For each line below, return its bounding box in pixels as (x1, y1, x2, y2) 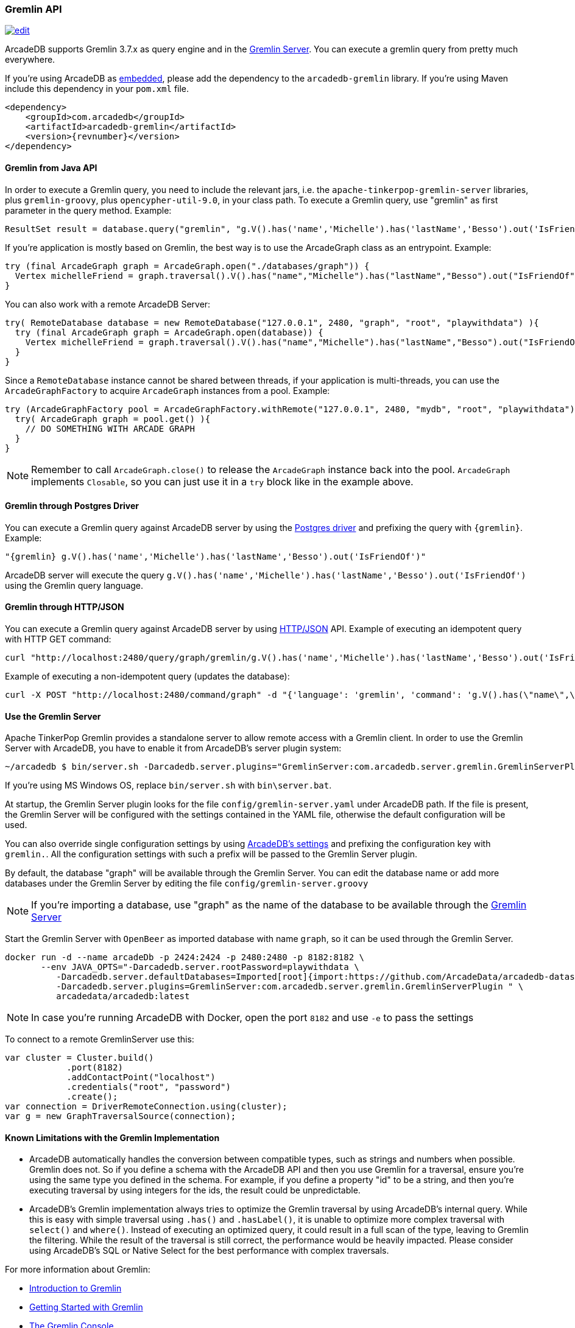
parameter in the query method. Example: (5, 205, 172, 216)
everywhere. (5, 54, 55, 65)
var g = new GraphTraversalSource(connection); (5, 1111, 236, 1122)
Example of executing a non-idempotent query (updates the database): (5, 671, 290, 682)
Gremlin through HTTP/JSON (5, 602, 124, 613)
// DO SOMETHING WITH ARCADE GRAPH (25, 423, 195, 434)
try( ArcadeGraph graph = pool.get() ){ (15, 413, 211, 424)
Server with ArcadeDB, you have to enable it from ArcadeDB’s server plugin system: (5, 743, 342, 754)
